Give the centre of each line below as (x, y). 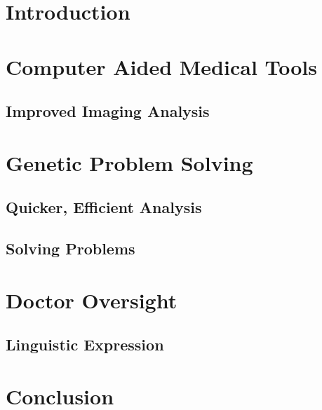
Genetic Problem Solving (129, 162)
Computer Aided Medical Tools (161, 66)
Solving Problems (71, 248)
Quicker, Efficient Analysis (104, 207)
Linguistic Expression (85, 344)
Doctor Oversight (92, 300)
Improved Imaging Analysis (108, 111)
